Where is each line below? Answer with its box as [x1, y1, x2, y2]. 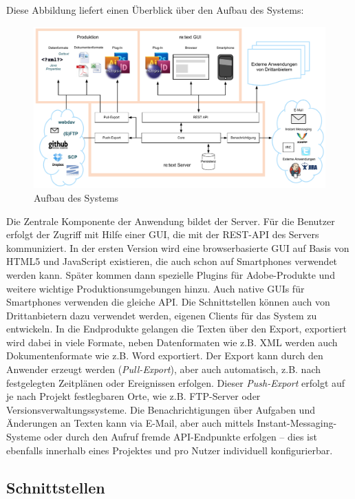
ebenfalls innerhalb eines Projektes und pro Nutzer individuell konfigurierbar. [6, 443, 333, 457]
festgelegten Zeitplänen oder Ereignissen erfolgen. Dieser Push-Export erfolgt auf [6, 375, 345, 390]
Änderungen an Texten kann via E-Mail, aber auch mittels [6, 416, 254, 430]
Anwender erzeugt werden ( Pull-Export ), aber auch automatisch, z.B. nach [6, 362, 321, 376]
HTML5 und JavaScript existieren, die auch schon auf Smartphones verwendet [6, 254, 338, 268]
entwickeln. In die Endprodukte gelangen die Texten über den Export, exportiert [6, 321, 347, 336]
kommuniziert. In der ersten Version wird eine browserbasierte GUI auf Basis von [6, 240, 349, 255]
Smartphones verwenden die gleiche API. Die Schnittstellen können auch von [6, 295, 330, 309]
